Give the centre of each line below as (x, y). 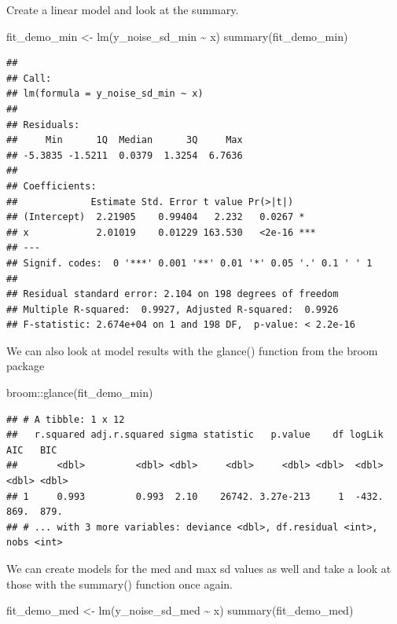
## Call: (29, 78)
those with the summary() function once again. (119, 584)
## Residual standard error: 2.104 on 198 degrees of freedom (173, 294)
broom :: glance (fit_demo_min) (80, 393)
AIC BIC (32, 450)
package (26, 366)
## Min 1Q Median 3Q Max (125, 140)
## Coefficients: (51, 186)
